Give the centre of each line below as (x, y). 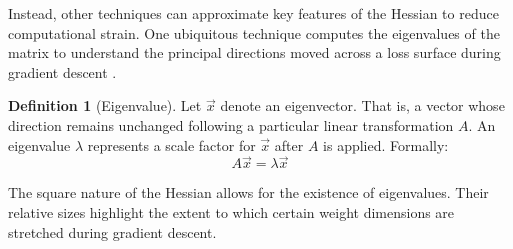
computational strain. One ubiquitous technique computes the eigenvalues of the (254, 32)
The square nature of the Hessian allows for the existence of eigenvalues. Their (248, 192)
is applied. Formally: (386, 144)
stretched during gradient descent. (112, 231)
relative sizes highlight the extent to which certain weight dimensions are (231, 211)
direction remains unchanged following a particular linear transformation (231, 124)
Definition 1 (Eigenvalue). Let (105, 105)
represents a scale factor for (171, 144)
